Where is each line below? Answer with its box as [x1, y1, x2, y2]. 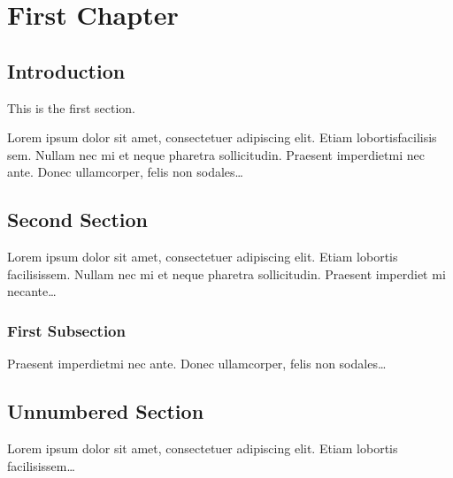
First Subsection [7, 319, 126, 341]
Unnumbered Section [7, 398, 204, 425]
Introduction [7, 57, 126, 84]
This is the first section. [7, 98, 135, 117]
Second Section [7, 206, 148, 233]
